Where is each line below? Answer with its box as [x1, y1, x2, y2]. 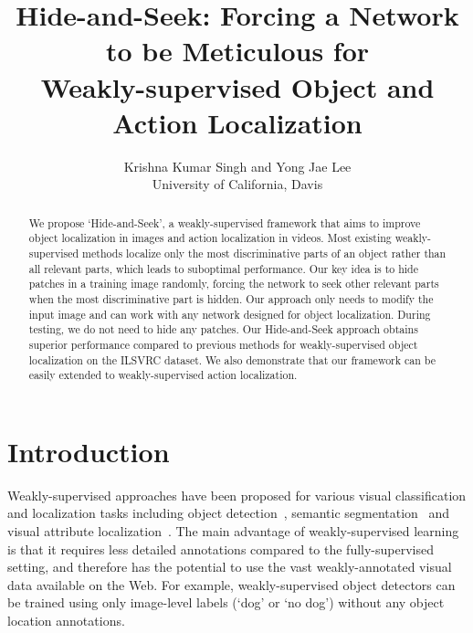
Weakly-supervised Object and [40, 68, 435, 105]
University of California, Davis [152, 174, 323, 194]
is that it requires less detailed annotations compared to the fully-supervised [7, 539, 434, 558]
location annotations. [7, 610, 125, 629]
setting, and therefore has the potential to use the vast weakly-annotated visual [7, 557, 452, 576]
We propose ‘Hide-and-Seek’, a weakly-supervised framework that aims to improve [28, 215, 421, 230]
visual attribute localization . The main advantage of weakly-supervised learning [7, 522, 459, 541]
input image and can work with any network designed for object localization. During [28, 306, 431, 322]
